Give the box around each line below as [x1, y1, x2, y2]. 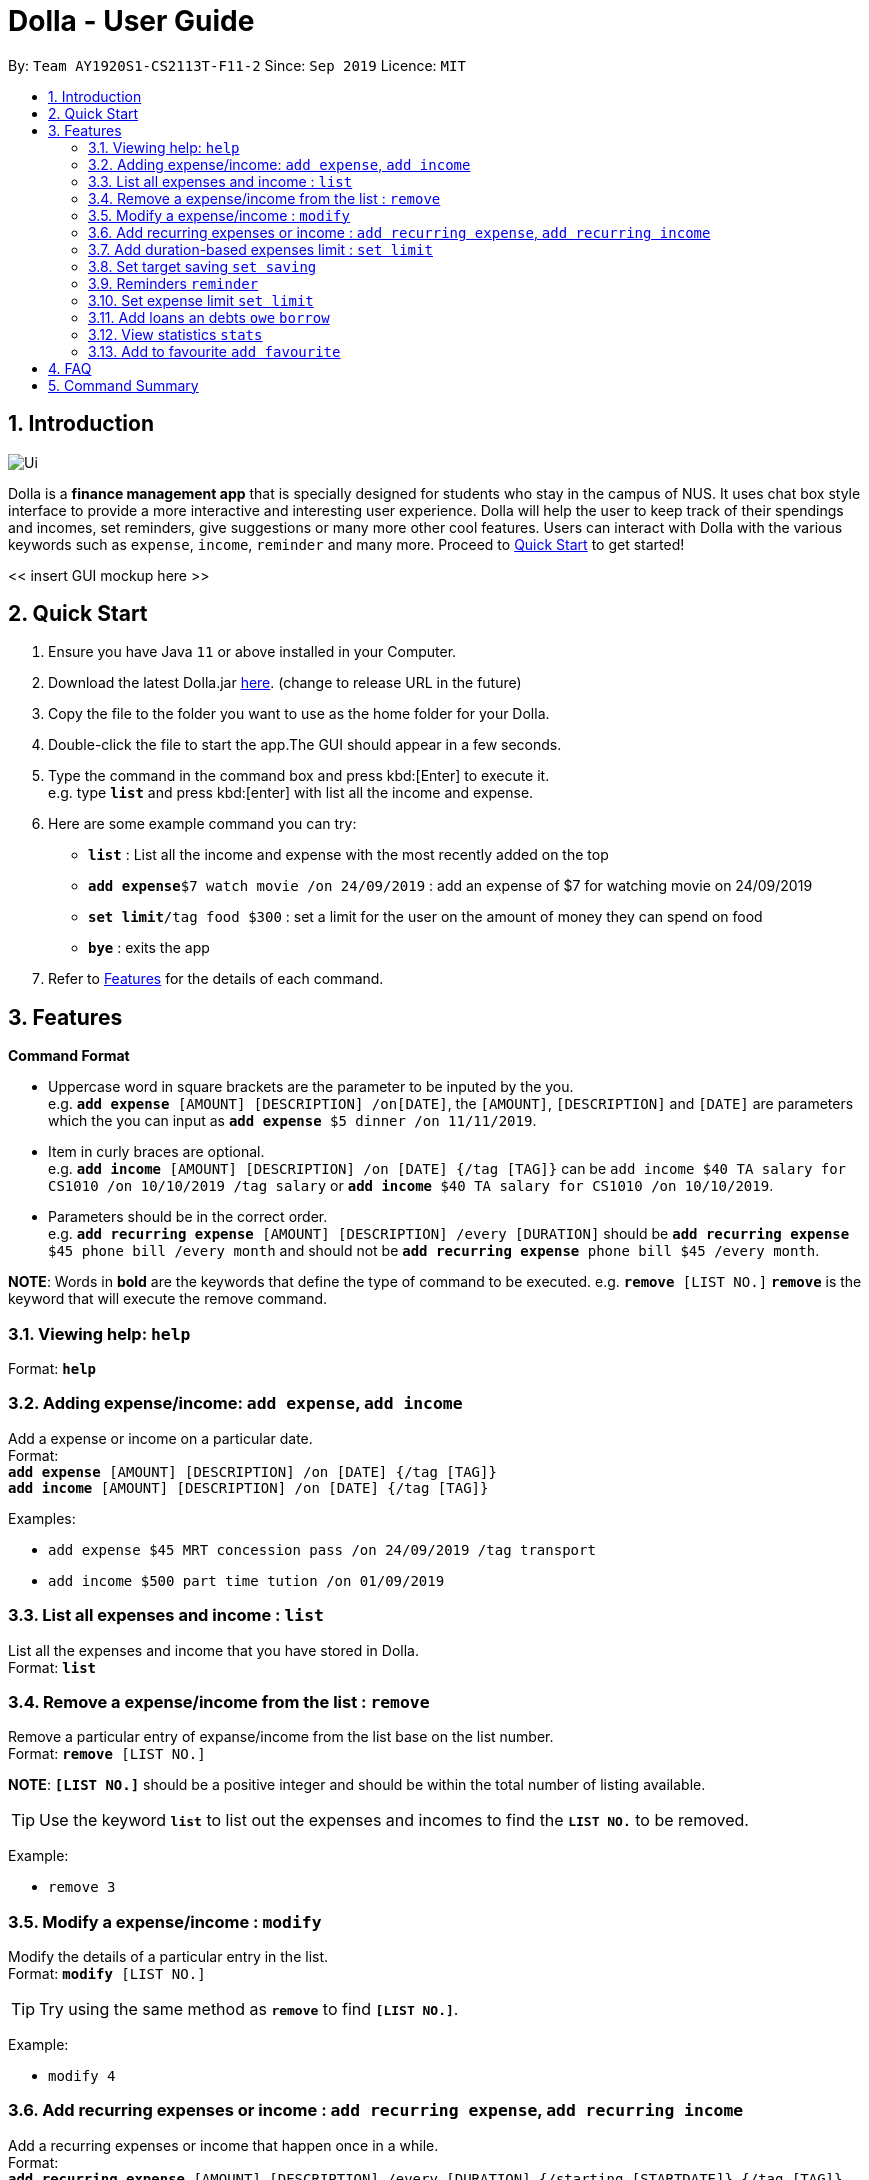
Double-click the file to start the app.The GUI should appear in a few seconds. [48, 736, 562, 754]
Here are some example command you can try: [48, 815, 357, 833]
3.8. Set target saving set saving [88, 257, 317, 275]
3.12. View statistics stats [88, 325, 263, 343]
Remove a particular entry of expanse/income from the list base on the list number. [8, 1728, 554, 1746]
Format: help [8, 1360, 96, 1378]
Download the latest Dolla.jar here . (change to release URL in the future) [48, 674, 522, 692]
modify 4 [48, 2068, 116, 2085]
